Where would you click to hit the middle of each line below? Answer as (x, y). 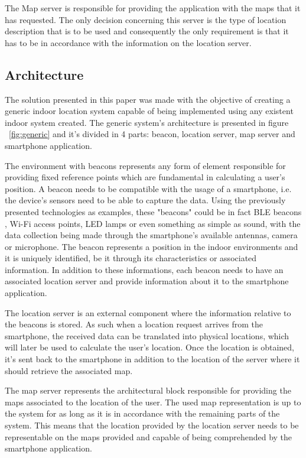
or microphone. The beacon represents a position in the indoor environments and (152, 246)
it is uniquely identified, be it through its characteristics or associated (131, 258)
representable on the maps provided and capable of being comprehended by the (149, 436)
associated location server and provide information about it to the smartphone (147, 281)
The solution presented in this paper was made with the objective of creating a (148, 99)
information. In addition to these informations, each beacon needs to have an (144, 269)
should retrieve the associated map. (69, 370)
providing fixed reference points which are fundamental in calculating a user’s (145, 177)
